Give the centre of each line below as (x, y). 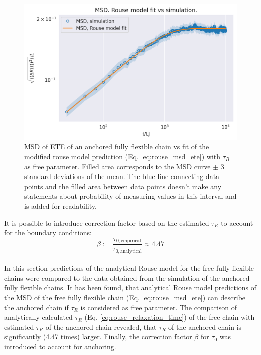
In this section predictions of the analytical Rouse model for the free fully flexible (129, 268)
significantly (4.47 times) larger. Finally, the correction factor (98, 337)
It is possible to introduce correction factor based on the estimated (107, 222)
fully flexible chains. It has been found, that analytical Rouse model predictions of (130, 288)
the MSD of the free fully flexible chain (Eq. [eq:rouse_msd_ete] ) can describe (125, 298)
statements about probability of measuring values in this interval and (130, 196)
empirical (131, 241)
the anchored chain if (36, 307)
